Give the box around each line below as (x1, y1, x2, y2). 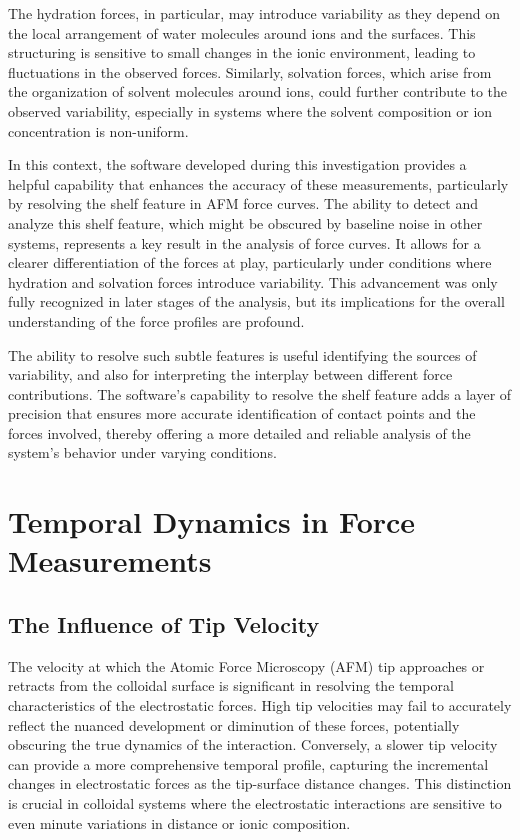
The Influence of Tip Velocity (8, 609, 320, 640)
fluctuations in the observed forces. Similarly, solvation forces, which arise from (8, 61, 492, 82)
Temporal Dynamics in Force (8, 501, 416, 542)
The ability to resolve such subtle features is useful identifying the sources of (8, 344, 477, 365)
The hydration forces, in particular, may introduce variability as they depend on (8, 3, 500, 23)
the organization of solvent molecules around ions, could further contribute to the (8, 81, 508, 102)
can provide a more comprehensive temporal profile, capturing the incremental (8, 753, 489, 774)
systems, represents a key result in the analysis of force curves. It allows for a (8, 232, 481, 253)
